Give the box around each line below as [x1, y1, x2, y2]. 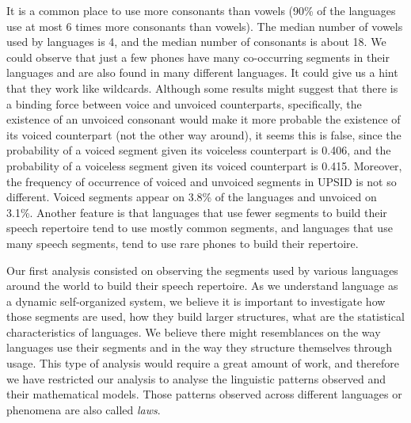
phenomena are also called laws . [6, 401, 161, 417]
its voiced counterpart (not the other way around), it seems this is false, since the [6, 126, 401, 143]
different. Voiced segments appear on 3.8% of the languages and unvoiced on [6, 189, 377, 205]
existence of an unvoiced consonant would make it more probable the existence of [6, 111, 401, 128]
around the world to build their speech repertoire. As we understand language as [6, 277, 398, 294]
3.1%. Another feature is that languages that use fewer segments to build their [6, 204, 387, 220]
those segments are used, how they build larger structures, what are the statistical [6, 308, 405, 325]
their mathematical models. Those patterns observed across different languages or [6, 386, 402, 402]
